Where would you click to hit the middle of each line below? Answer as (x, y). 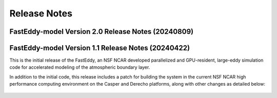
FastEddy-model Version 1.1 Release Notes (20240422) (100, 48)
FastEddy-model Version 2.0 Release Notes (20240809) (102, 32)
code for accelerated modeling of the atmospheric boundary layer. (80, 67)
